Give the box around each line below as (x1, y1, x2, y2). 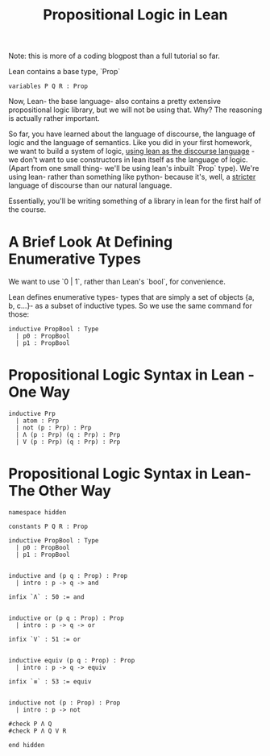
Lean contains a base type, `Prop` (8, 67, 121, 77)
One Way (8, 383, 71, 401)
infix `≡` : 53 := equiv (8, 678, 92, 686)
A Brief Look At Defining (8, 233, 173, 251)
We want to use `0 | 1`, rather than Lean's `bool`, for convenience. (8, 276, 226, 287)
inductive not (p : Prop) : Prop (8, 699, 121, 707)
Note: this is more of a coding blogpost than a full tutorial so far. (8, 51, 220, 61)
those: (8, 309, 30, 319)
